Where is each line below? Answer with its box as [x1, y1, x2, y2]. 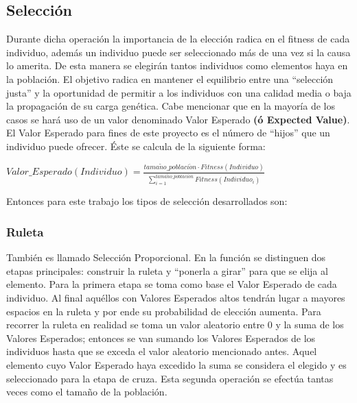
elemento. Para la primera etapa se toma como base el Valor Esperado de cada [6, 277, 337, 291]
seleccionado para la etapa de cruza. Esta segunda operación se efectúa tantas [6, 371, 334, 385]
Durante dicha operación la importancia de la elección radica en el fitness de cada [6, 32, 350, 46]
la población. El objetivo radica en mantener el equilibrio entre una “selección [6, 71, 334, 86]
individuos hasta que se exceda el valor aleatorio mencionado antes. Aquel [6, 344, 317, 358]
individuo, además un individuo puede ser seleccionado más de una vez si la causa [6, 45, 351, 59]
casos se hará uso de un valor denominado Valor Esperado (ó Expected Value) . [6, 112, 350, 126]
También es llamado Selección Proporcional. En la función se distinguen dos [6, 250, 326, 265]
